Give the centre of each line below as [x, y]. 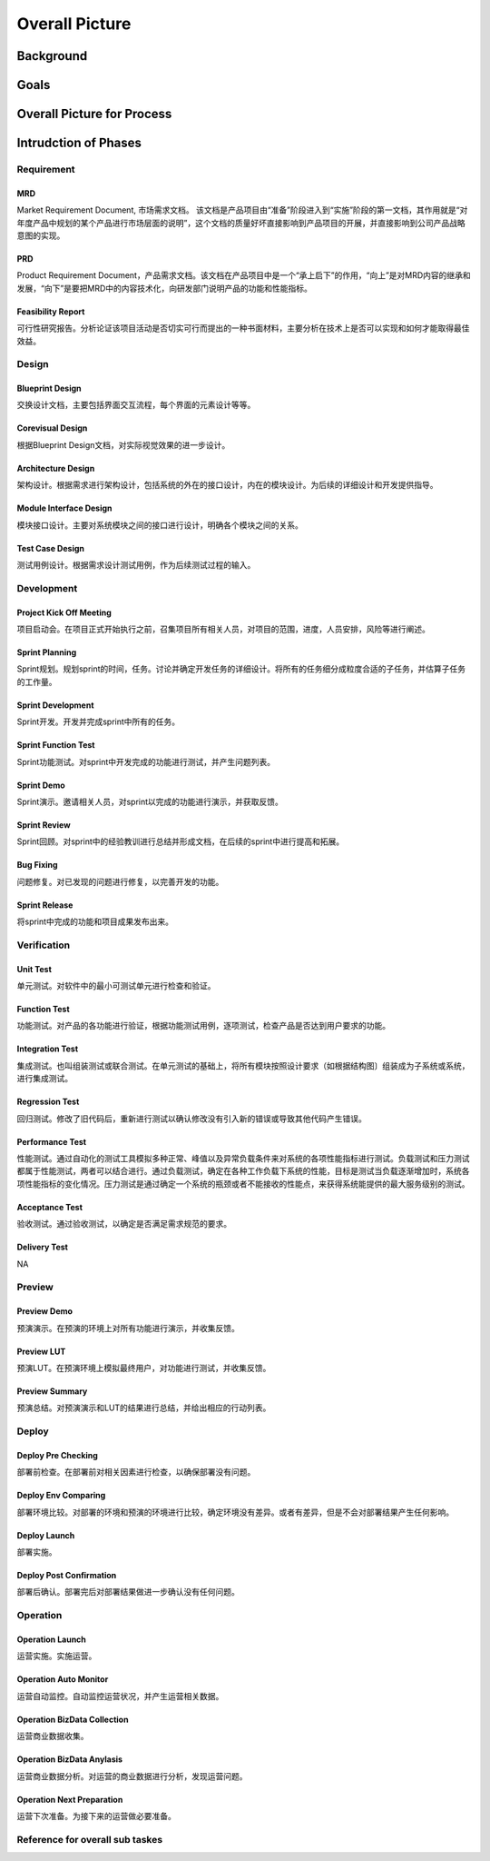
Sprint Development [55, 705]
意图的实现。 [41, 235]
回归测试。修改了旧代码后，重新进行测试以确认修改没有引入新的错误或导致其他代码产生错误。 [191, 1119]
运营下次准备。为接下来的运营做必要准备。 [96, 1816]
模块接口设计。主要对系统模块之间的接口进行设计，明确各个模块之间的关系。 [160, 525]
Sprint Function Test [56, 745]
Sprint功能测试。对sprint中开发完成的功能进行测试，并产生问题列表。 [146, 761]
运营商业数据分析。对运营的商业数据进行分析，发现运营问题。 [132, 1776]
